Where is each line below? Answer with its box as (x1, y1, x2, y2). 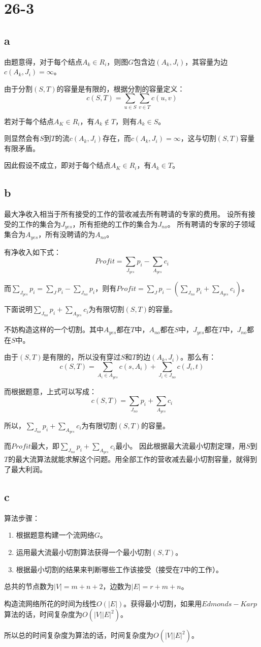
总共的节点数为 (4, 581, 54, 592)
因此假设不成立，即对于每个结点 (4, 160, 111, 170)
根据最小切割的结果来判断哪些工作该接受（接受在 (16, 564, 180, 574)
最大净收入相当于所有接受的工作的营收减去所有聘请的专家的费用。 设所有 (4, 209, 248, 219)
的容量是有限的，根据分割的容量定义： (56, 83, 185, 94)
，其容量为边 (185, 56, 228, 67)
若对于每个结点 (4, 115, 54, 126)
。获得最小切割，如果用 (123, 598, 202, 608)
